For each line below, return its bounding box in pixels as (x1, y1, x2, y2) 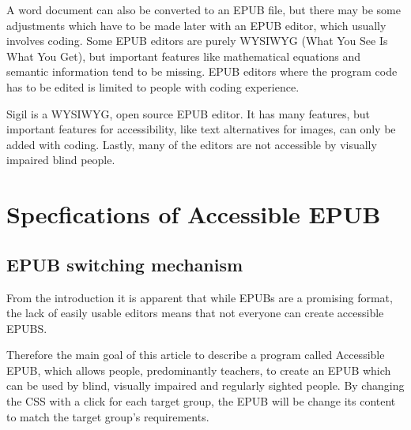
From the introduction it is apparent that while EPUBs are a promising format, (6, 289, 393, 305)
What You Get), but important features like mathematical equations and (6, 47, 360, 64)
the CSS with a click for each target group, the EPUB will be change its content (6, 393, 396, 409)
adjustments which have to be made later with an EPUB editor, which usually (6, 17, 386, 33)
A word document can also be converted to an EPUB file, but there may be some (6, 2, 401, 17)
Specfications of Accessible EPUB (6, 198, 381, 230)
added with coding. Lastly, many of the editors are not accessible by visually (6, 136, 377, 152)
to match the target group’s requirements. (6, 408, 209, 424)
